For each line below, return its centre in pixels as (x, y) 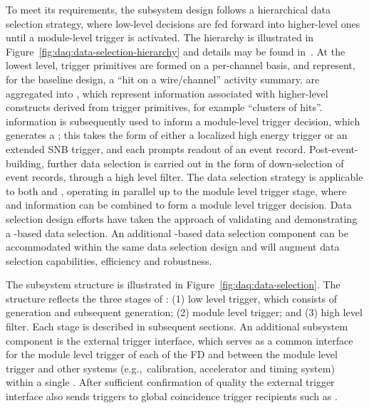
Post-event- (333, 148)
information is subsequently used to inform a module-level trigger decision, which (183, 121)
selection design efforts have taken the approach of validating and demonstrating (182, 218)
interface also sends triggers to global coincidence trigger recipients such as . (172, 396)
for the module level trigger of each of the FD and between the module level (172, 354)
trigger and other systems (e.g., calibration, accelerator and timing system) (170, 368)
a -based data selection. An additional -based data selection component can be (177, 232)
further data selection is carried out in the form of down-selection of (196, 163)
